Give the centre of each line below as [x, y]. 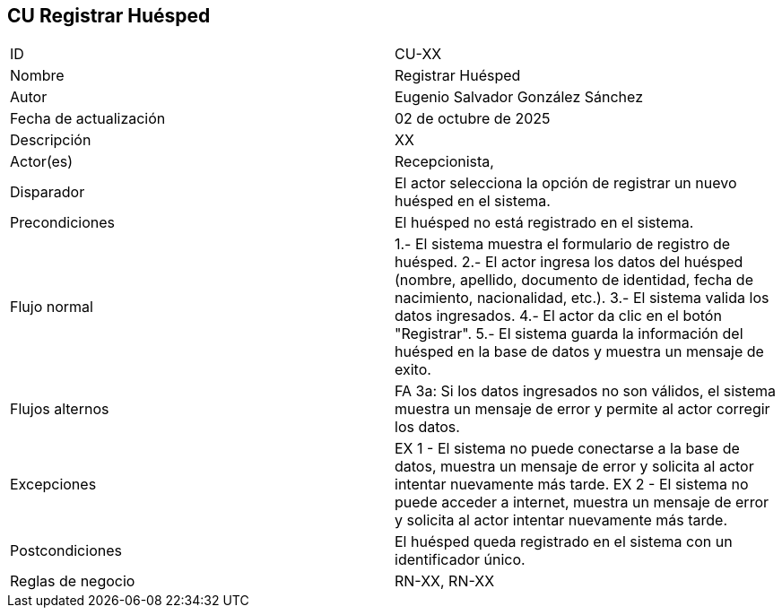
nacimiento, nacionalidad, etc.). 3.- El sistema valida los [582, 298]
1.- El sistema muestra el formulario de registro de [563, 244]
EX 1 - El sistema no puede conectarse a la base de [567, 449]
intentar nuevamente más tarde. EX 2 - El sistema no [572, 485]
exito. [413, 370]
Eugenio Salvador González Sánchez [519, 97]
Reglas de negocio [73, 581]
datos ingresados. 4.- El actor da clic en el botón [558, 316]
